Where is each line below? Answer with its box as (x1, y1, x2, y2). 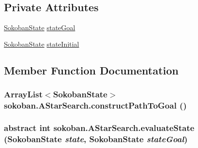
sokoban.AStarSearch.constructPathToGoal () (4, 99, 187, 111)
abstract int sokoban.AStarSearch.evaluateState (4, 121, 195, 133)
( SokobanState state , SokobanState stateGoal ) (4, 132, 188, 145)
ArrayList (4, 88, 43, 100)
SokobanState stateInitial (4, 38, 79, 49)
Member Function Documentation (4, 62, 179, 77)
